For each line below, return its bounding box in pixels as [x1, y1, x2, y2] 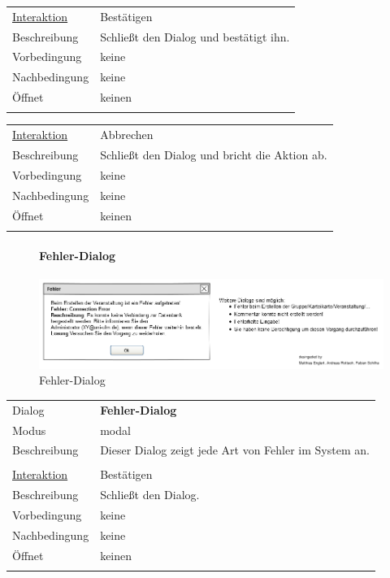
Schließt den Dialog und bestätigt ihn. [100, 28, 290, 45]
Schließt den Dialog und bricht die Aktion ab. [100, 146, 327, 163]
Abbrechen [100, 126, 154, 143]
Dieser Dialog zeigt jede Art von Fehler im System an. [100, 441, 370, 458]
